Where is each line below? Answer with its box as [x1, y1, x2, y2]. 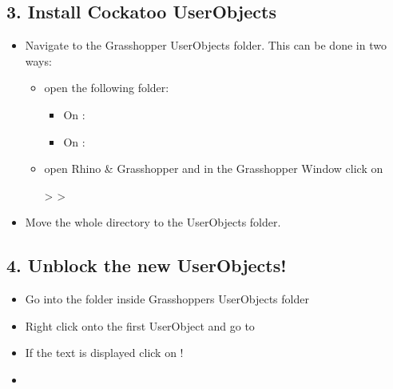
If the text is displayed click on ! [25, 344, 184, 361]
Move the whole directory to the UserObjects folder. [25, 214, 281, 231]
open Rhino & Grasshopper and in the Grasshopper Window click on [44, 160, 383, 177]
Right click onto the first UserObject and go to [25, 317, 255, 334]
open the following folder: [44, 79, 169, 96]
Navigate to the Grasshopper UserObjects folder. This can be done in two [25, 37, 387, 54]
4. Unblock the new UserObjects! [6, 253, 287, 278]
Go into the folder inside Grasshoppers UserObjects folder [25, 291, 309, 307]
